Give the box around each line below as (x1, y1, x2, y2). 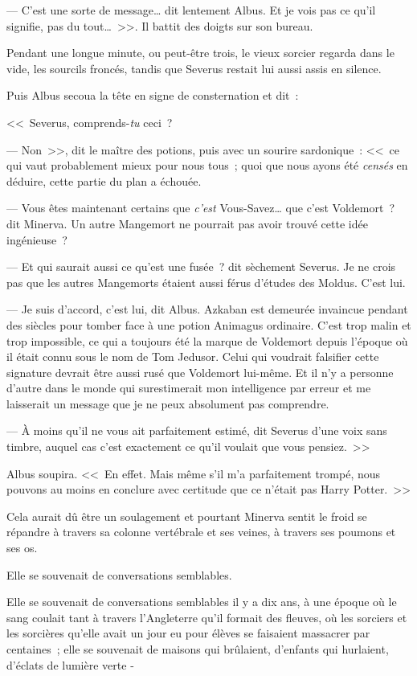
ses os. (6, 539, 38, 556)
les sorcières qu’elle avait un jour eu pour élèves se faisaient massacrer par (6, 625, 370, 641)
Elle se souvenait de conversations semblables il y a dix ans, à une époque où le (6, 593, 397, 610)
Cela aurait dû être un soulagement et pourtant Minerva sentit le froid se (6, 507, 367, 524)
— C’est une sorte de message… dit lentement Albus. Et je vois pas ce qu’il (6, 2, 376, 18)
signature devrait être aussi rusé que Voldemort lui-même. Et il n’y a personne (6, 363, 394, 380)
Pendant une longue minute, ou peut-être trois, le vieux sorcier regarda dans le (6, 44, 395, 61)
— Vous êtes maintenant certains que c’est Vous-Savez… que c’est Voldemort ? (6, 199, 395, 216)
